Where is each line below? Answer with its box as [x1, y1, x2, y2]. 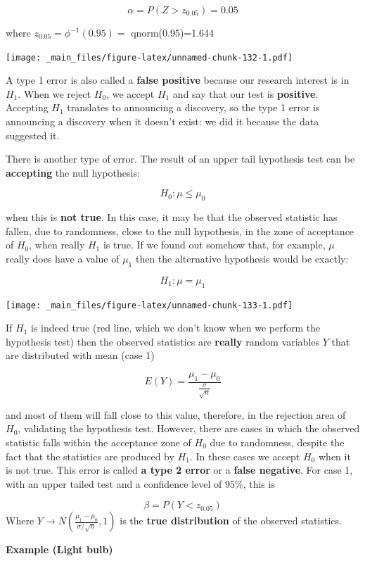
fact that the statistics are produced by [6, 448, 174, 463]
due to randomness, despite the [210, 434, 345, 449]
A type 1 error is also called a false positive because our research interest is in [6, 73, 350, 87]
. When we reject [18, 86, 91, 101]
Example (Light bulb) [6, 542, 113, 557]
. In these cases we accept [189, 448, 300, 463]
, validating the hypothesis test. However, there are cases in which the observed [18, 421, 360, 436]
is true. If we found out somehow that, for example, [103, 237, 326, 252]
